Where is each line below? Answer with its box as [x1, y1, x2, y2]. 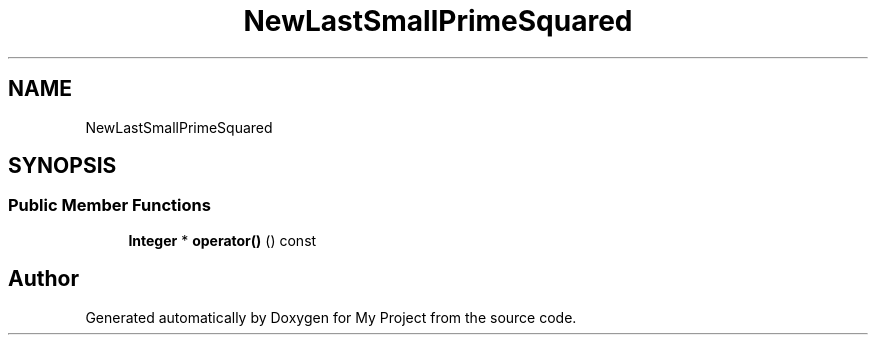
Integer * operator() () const [128, 231, 317, 249]
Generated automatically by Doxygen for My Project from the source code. [85, 308, 577, 326]
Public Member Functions [8, 195, 211, 216]
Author [8, 266, 79, 292]
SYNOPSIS [8, 153, 117, 179]
